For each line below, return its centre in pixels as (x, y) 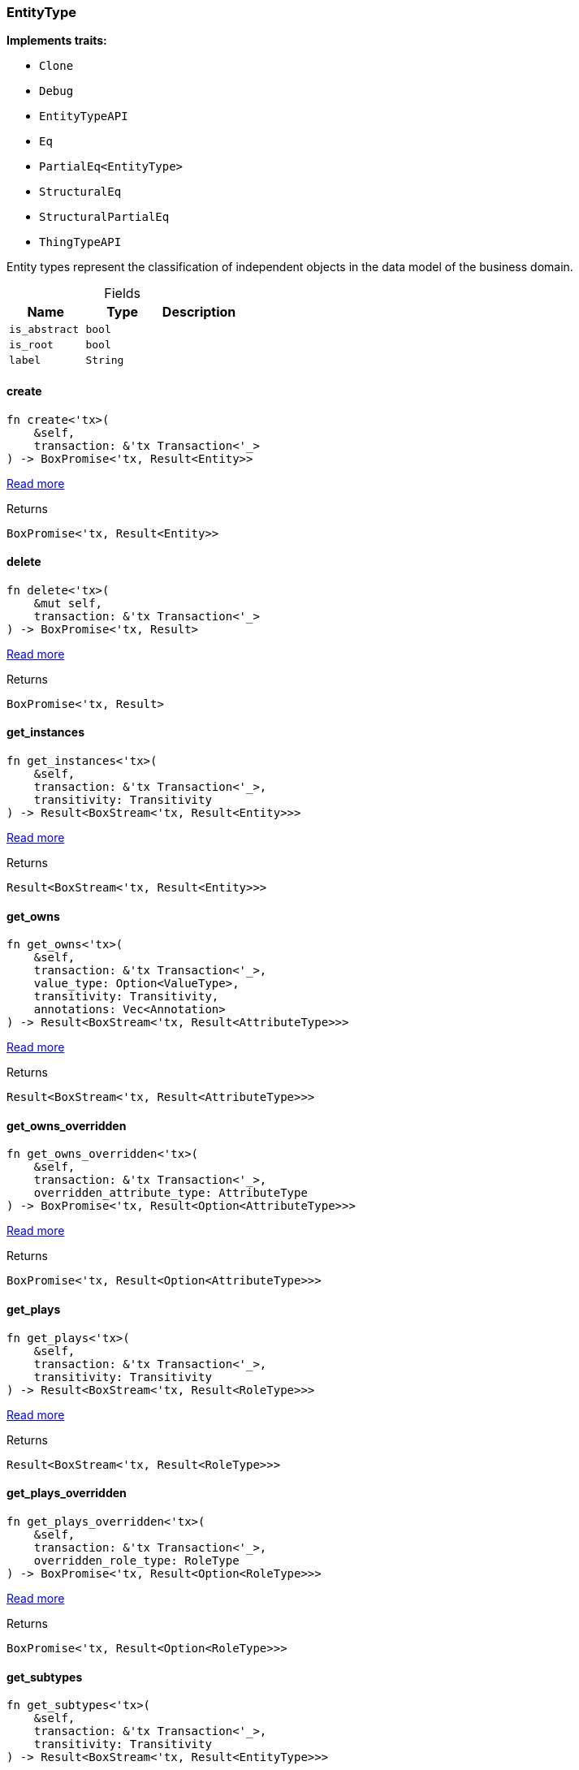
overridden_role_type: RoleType (136, 1560)
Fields (123, 294)
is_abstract (44, 330)
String (105, 360)
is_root (31, 345)
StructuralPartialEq (104, 217)
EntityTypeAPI (84, 117)
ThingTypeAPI (80, 242)
